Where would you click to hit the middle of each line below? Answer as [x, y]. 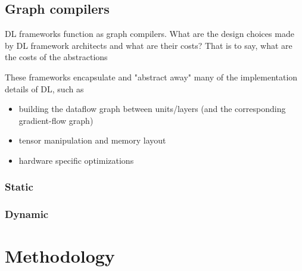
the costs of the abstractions [56, 57]
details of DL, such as [44, 88]
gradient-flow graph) [56, 120]
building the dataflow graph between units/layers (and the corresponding [152, 109]
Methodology [60, 256]
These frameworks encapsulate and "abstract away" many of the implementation [151, 77]
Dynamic [27, 214]
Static [19, 187]
